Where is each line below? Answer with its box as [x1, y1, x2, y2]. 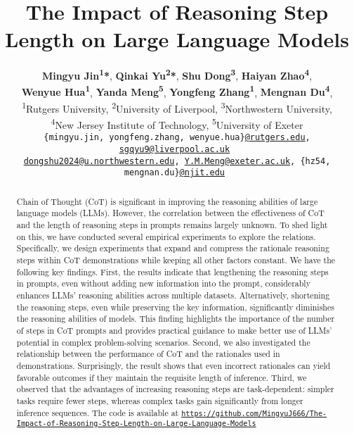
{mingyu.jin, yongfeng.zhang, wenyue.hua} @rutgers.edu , [44, 132, 310, 143]
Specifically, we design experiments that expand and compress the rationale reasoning [16, 242, 329, 254]
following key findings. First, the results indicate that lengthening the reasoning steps [16, 265, 329, 277]
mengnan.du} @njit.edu [124, 168, 225, 178]
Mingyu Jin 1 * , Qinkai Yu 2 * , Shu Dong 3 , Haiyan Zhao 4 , [41, 66, 313, 82]
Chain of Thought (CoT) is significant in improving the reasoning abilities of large [16, 195, 318, 207]
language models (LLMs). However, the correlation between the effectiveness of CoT [16, 207, 324, 219]
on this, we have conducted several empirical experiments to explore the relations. [16, 230, 316, 242]
